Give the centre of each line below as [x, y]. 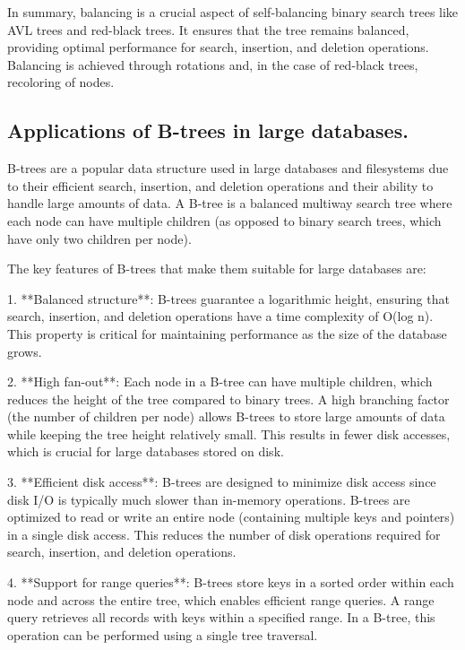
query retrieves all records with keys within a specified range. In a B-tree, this [221, 617]
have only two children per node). [99, 238]
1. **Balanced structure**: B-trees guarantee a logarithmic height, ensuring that [228, 298]
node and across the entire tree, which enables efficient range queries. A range [221, 599]
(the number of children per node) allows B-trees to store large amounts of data [226, 416]
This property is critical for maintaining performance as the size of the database [227, 333]
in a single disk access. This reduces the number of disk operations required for [224, 534]
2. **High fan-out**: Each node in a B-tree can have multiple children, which [220, 381]
